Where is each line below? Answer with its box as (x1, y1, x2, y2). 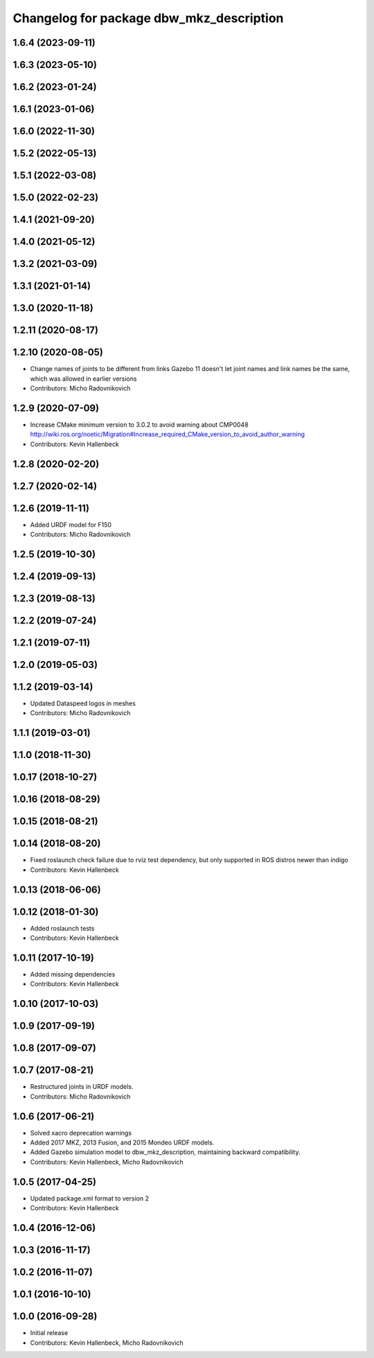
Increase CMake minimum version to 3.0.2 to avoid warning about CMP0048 (30, 420, 249, 429)
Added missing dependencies (30, 970, 116, 979)
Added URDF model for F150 (30, 520, 112, 528)
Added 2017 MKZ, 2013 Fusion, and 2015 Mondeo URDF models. (30, 1138, 215, 1147)
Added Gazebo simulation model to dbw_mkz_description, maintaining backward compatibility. (30, 1148, 301, 1156)
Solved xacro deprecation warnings (30, 1128, 132, 1137)
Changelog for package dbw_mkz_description (12, 10, 284, 26)
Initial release (30, 1329, 69, 1337)
